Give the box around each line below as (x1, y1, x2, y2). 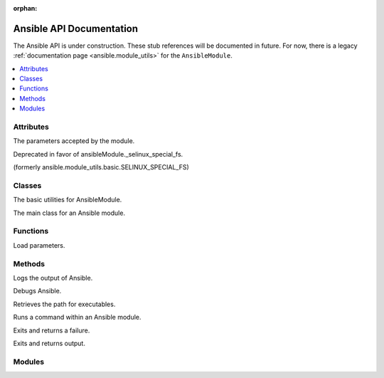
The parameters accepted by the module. (13, 137, 135, 145)
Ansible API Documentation (13, 22, 139, 35)
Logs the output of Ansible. (13, 273, 93, 282)
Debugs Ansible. (13, 287, 62, 295)
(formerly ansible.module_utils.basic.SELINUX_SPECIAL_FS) (13, 163, 189, 172)
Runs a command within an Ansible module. (13, 313, 142, 322)
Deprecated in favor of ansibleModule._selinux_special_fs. (13, 149, 183, 158)
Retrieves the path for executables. (13, 300, 116, 308)
